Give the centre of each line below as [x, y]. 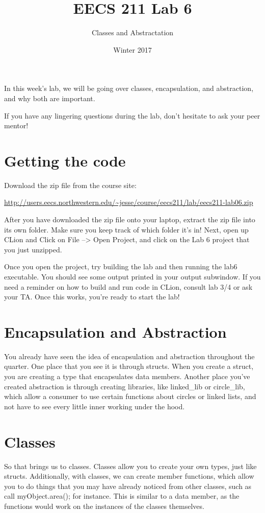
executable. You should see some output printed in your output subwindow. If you [132, 276]
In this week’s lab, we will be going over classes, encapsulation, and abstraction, [129, 88]
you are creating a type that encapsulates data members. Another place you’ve [127, 376]
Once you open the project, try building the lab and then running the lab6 [121, 266]
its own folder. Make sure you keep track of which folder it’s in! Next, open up [126, 229]
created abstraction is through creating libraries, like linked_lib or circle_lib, [125, 386]
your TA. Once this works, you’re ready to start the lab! [92, 297]
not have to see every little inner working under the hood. [95, 406]
